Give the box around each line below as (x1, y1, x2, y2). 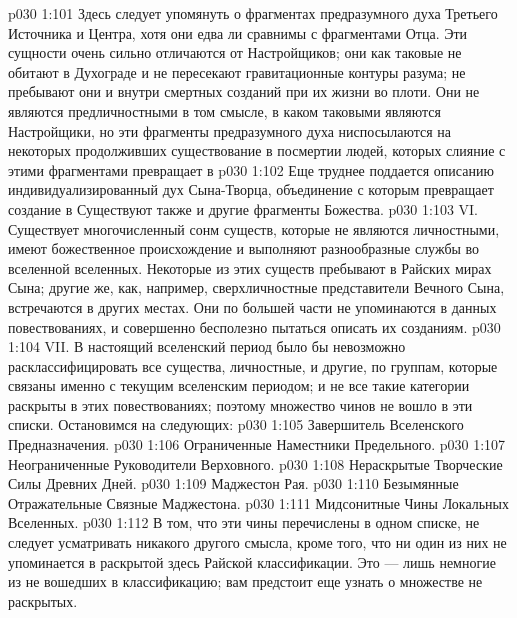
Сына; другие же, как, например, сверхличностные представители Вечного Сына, (8, 277, 505, 298)
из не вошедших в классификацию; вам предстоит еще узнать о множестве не (8, 571, 483, 592)
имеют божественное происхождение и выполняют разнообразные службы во (8, 238, 480, 259)
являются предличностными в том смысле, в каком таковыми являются (8, 100, 441, 121)
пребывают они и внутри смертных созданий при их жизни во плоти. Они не (8, 81, 480, 102)
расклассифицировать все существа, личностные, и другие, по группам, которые (8, 355, 498, 376)
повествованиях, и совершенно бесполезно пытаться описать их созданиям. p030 (8, 316, 501, 337)
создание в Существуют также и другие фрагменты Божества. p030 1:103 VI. (8, 198, 478, 219)
